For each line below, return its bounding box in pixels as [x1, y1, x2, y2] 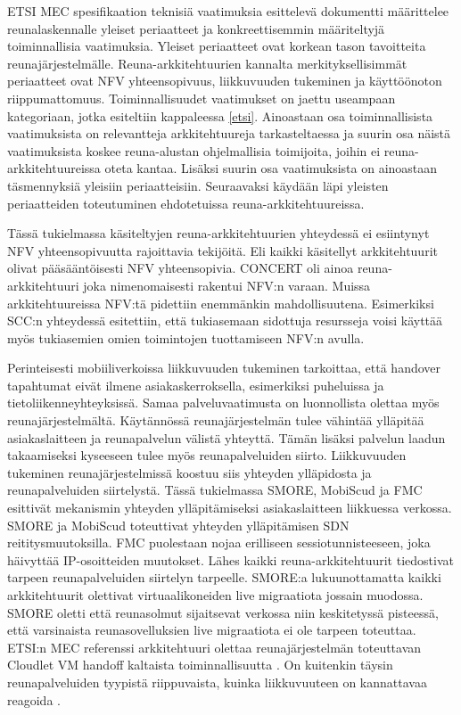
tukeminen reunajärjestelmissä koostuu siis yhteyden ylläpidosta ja [7, 463, 372, 481]
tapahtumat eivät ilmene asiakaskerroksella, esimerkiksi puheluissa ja [7, 375, 384, 394]
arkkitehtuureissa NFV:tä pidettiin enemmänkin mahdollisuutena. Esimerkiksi [7, 293, 434, 312]
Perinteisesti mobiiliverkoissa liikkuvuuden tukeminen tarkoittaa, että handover [7, 358, 441, 377]
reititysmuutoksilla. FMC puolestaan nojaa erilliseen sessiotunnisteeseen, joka [7, 533, 431, 552]
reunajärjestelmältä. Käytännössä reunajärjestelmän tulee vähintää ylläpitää [7, 411, 424, 430]
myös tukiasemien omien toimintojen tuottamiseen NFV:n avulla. [7, 328, 365, 347]
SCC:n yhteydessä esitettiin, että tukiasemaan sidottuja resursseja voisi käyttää [7, 311, 443, 330]
